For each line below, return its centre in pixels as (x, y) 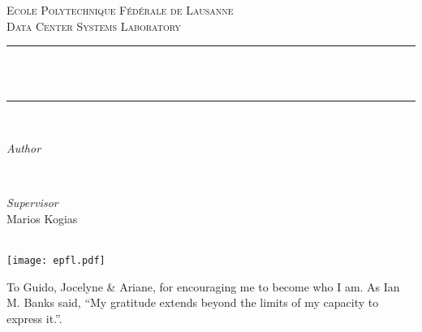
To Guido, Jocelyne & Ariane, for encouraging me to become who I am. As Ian (203, 286)
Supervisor (32, 203)
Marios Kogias (42, 218)
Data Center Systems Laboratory (94, 26)
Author (24, 147)
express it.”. (34, 318)
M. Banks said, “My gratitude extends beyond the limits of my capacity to (193, 302)
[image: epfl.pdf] (56, 260)
